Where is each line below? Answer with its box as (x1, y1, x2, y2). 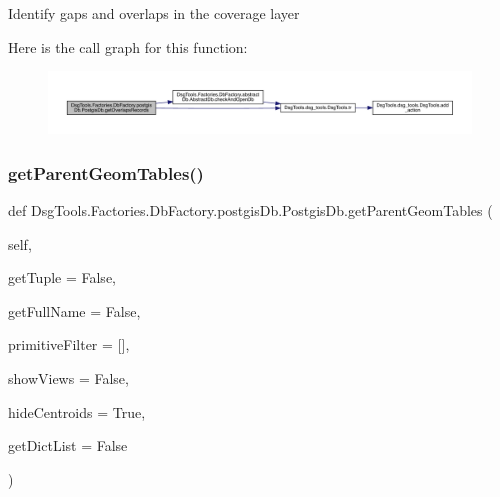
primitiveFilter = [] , (8, 334, 130, 355)
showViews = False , (8, 367, 129, 388)
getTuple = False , (8, 267, 117, 288)
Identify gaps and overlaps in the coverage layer (8, 3, 300, 23)
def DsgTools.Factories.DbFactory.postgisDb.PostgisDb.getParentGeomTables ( (8, 199, 493, 220)
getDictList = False (8, 435, 128, 456)
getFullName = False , (8, 300, 141, 321)
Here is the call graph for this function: (8, 36, 248, 57)
